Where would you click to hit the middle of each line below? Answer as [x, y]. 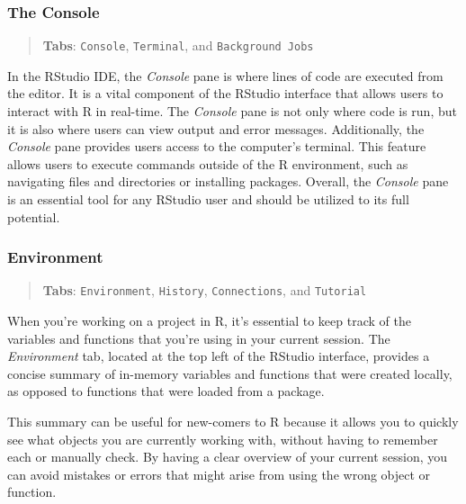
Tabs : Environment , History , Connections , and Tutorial [205, 290]
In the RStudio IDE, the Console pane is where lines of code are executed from [225, 75]
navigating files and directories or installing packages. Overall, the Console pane [228, 181]
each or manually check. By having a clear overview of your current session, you [228, 457]
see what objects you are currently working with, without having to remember [223, 439]
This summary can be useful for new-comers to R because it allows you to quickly [233, 422]
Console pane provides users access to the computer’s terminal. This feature [217, 146]
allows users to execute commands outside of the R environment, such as [208, 163]
